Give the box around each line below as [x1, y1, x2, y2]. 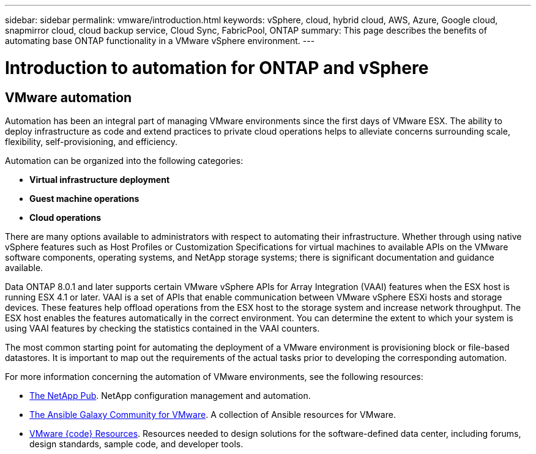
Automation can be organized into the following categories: [5, 155, 244, 166]
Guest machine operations [29, 193, 140, 204]
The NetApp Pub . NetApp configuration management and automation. [29, 390, 311, 401]
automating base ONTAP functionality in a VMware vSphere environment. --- [5, 35, 315, 46]
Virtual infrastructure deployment [29, 174, 170, 185]
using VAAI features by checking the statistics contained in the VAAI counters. [5, 322, 320, 333]
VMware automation [5, 89, 132, 105]
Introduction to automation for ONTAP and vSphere [5, 57, 429, 78]
